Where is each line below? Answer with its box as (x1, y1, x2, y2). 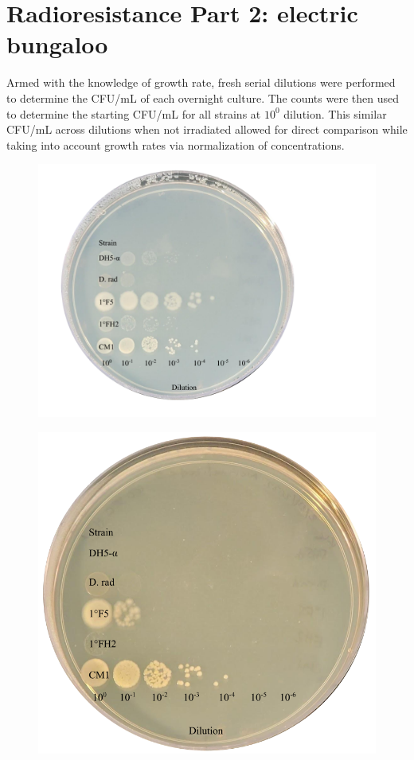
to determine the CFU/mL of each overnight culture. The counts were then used (6, 89, 399, 106)
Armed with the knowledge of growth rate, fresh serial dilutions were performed (6, 74, 396, 91)
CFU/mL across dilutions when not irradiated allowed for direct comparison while (6, 121, 408, 138)
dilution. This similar (283, 105, 387, 122)
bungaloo (6, 28, 108, 60)
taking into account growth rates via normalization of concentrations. (6, 136, 345, 153)
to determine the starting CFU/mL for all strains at (6, 105, 261, 122)
